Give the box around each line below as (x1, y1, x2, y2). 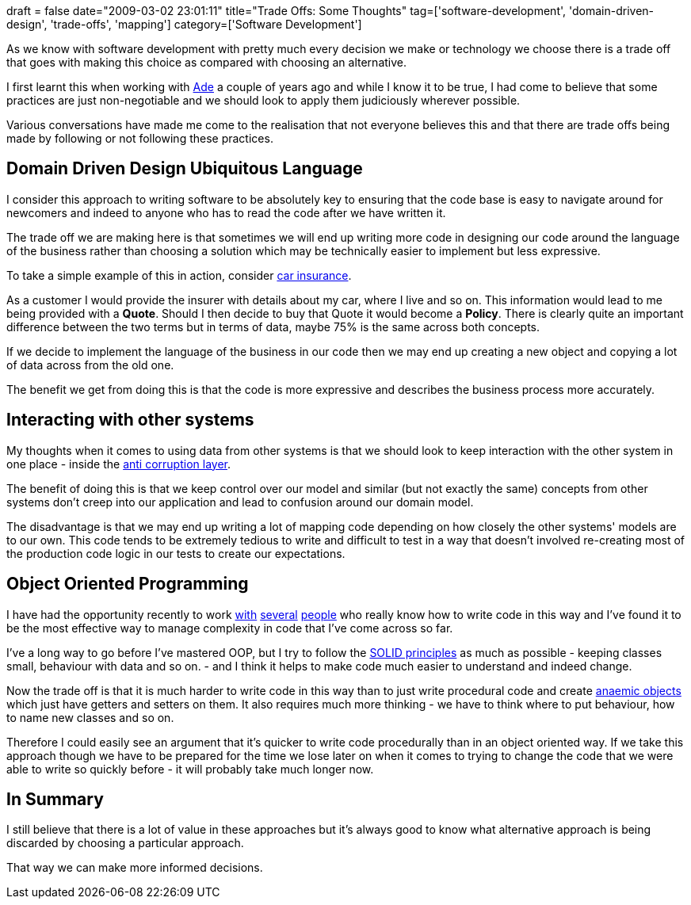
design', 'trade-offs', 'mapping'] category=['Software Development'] (6, 17, 362, 31)
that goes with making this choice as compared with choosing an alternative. (6, 55, 407, 69)
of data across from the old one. (6, 357, 174, 372)
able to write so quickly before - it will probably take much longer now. (6, 762, 374, 776)
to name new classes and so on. (6, 710, 174, 724)
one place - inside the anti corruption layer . (6, 456, 231, 471)
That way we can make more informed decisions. (6, 861, 263, 875)
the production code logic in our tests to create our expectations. (6, 546, 345, 560)
